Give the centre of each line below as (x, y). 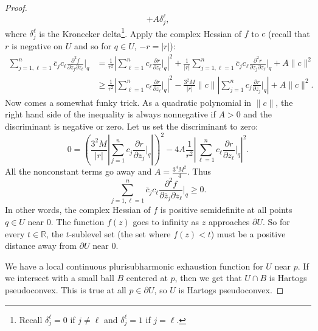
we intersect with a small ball (60, 278)
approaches (229, 221)
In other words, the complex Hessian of (78, 210)
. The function (78, 221)
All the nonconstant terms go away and (78, 171)
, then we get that (208, 278)
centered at (147, 278)
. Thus (199, 171)
